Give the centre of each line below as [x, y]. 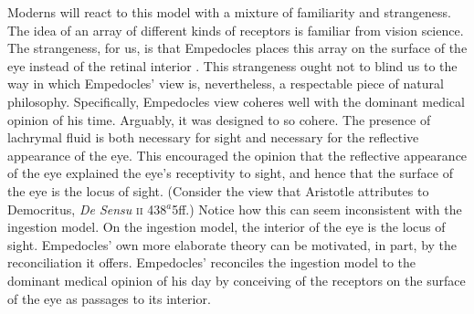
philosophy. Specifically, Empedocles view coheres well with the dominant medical [236, 101]
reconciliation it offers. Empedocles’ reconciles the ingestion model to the [212, 262]
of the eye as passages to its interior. [109, 298]
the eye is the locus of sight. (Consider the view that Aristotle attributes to [218, 190]
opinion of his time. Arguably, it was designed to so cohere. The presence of [219, 119]
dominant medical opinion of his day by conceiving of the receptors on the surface [237, 280]
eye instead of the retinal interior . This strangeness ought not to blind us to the [232, 65]
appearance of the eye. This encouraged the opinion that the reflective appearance [237, 155]
